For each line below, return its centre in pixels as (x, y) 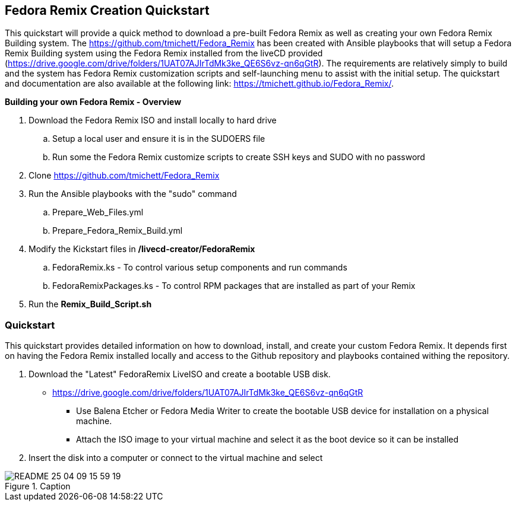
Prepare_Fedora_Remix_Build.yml (118, 231)
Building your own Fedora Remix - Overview (93, 102)
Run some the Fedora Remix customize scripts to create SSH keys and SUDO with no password (239, 157)
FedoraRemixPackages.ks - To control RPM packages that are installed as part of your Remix (234, 286)
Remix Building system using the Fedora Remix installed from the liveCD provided (164, 53)
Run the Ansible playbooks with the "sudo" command (133, 194)
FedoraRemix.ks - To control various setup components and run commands (200, 268)
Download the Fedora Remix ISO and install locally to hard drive (153, 120)
